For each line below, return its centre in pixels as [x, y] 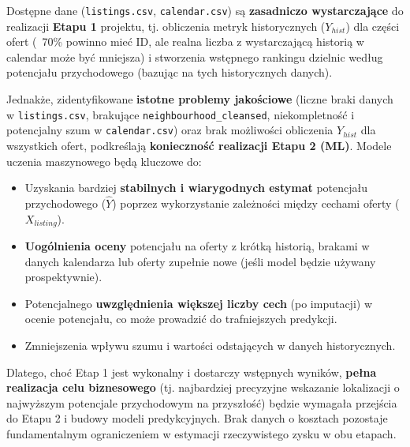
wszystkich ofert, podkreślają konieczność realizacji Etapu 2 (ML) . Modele [199, 145]
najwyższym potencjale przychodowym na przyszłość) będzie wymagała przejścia [202, 402]
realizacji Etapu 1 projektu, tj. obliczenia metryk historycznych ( [166, 26]
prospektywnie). [63, 277]
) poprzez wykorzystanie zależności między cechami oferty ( [256, 203]
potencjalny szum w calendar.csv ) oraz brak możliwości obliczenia [170, 130]
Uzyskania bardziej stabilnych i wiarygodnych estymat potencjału [196, 188]
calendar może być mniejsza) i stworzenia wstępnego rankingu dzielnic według [195, 56]
